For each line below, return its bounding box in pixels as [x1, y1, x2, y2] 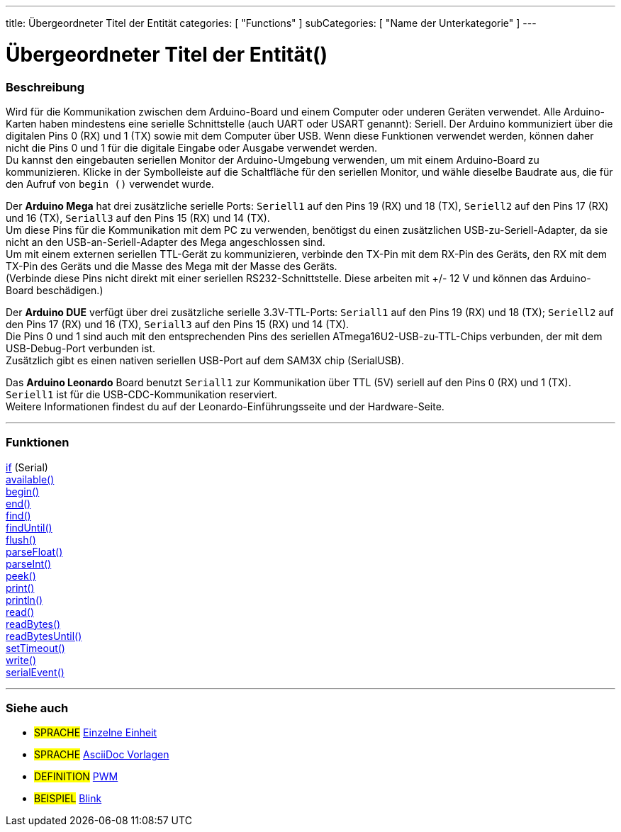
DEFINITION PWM [34, 770, 118, 783]
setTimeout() [6, 641, 65, 654]
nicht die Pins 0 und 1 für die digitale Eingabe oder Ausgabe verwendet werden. [6, 141, 378, 154]
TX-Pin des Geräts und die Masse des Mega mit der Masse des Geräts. [6, 259, 337, 272]
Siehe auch [6, 701, 69, 715]
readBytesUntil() [6, 629, 82, 642]
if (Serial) [6, 461, 48, 473]
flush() [6, 533, 36, 546]
